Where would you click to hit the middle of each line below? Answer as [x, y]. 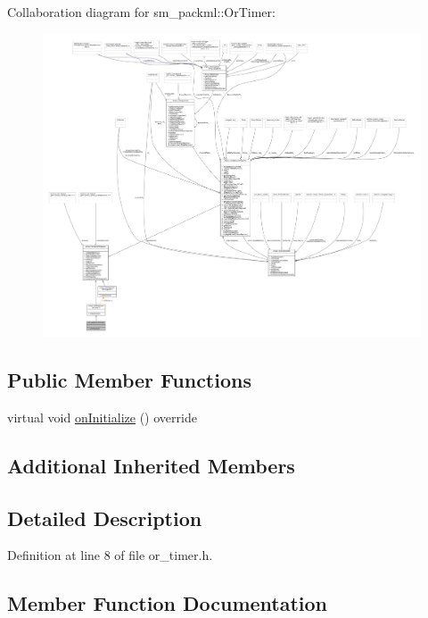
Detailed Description [105, 518]
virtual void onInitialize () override [102, 417]
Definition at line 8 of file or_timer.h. [110, 555]
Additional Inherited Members [151, 465]
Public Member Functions [129, 380]
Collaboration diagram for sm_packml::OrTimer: [141, 12]
